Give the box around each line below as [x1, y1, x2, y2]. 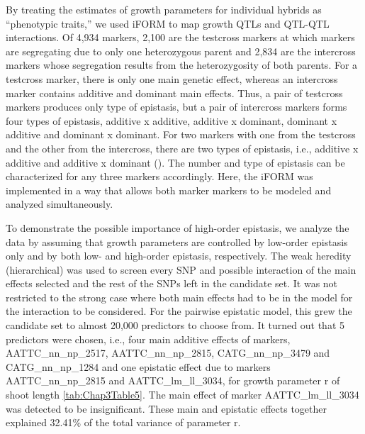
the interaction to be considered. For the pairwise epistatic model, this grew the [6, 304, 352, 318]
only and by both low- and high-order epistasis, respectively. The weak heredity [6, 248, 352, 263]
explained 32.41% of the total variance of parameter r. [6, 415, 241, 430]
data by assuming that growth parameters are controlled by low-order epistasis [6, 234, 348, 249]
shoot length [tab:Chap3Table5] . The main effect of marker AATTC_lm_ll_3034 [6, 387, 359, 402]
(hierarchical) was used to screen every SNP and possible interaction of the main [6, 262, 356, 277]
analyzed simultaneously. [6, 196, 113, 211]
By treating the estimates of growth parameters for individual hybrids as [6, 2, 322, 16]
